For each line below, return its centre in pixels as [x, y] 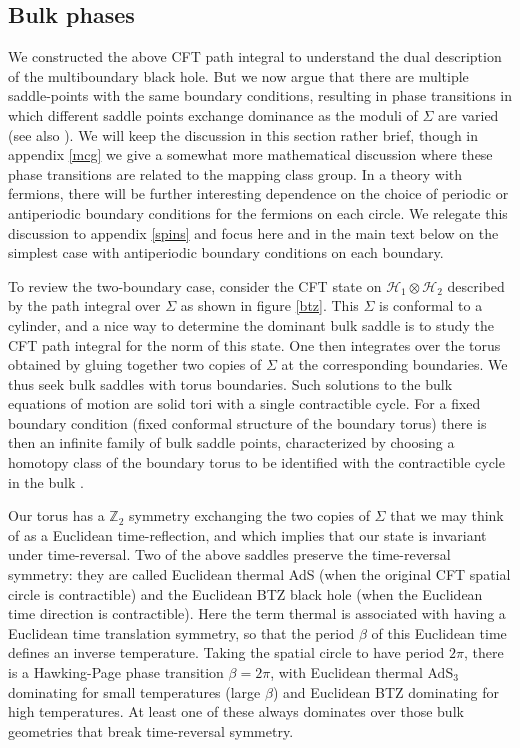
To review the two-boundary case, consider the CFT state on [195, 285]
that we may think [447, 515]
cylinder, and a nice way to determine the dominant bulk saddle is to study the [251, 324]
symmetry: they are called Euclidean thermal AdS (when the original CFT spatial [259, 574]
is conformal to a [431, 305]
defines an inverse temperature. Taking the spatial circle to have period [226, 652]
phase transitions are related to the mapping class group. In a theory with [235, 173]
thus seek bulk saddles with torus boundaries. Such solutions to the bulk [230, 383]
